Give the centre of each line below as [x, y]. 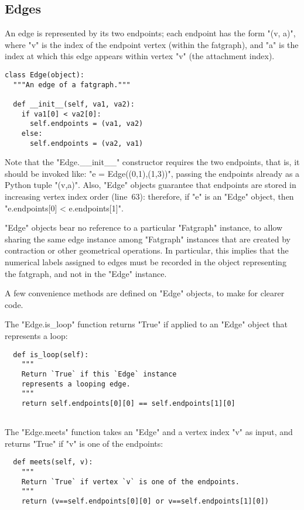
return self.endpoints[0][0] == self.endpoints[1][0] [128, 403]
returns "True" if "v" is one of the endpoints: [84, 443]
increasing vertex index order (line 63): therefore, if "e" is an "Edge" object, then [149, 196]
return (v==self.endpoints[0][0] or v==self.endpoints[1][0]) [145, 501]
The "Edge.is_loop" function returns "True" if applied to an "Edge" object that [146, 324]
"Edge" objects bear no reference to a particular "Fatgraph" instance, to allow [144, 227]
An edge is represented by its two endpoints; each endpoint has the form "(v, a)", [150, 33]
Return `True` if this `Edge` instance [99, 374]
